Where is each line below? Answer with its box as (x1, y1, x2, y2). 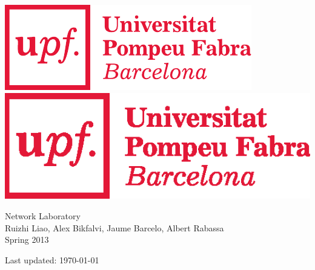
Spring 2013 (5, 233, 49, 246)
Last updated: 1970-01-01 (5, 253, 99, 266)
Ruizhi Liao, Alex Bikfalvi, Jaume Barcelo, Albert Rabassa (5, 221, 224, 234)
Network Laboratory (5, 209, 81, 222)
